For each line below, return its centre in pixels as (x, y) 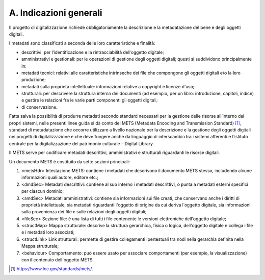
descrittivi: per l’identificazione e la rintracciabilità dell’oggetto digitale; (93, 52)
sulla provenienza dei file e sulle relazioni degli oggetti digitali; (84, 212)
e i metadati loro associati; (48, 232)
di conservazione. (40, 107)
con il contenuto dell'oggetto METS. (58, 260)
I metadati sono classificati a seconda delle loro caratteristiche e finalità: (82, 43)
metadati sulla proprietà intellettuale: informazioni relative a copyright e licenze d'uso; (108, 86)
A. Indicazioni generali (56, 13)
